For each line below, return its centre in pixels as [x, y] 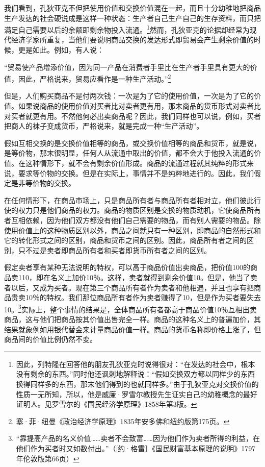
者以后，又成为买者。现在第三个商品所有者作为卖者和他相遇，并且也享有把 [129, 287]
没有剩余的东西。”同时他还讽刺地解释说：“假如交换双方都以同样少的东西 [136, 374]
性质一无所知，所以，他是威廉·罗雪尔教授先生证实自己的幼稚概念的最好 [137, 394]
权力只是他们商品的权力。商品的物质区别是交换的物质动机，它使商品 [132, 210]
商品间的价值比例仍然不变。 [50, 339]
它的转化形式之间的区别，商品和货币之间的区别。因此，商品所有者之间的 [125, 240]
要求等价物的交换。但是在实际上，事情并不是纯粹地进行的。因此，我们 [136, 173]
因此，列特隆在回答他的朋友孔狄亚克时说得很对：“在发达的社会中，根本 [136, 364]
